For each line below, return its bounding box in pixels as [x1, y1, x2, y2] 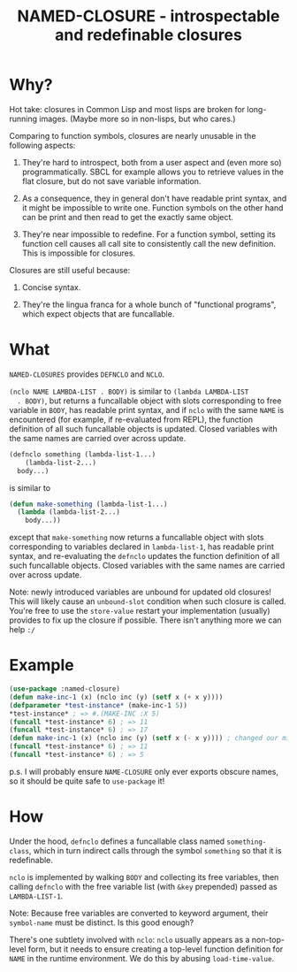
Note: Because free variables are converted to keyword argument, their [9, 907, 269, 918]
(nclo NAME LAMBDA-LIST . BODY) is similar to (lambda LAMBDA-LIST [9, 386, 249, 396]
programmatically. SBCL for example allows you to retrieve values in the [21, 166, 285, 177]
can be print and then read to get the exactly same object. [21, 211, 234, 222]
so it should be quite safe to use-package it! [9, 776, 165, 786]
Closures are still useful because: [9, 264, 131, 275]
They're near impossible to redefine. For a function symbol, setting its [21, 228, 276, 240]
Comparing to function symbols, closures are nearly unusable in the [9, 130, 256, 141]
